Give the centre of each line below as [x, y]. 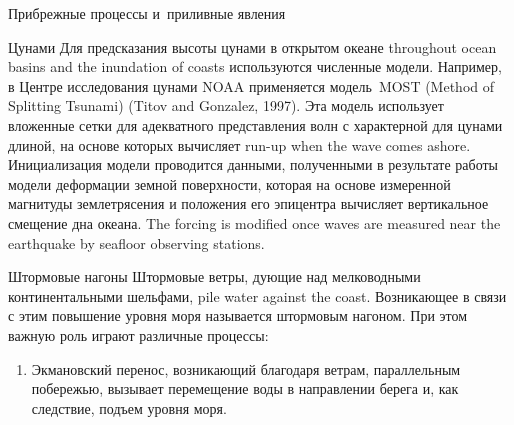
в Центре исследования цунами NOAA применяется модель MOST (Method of [251, 85]
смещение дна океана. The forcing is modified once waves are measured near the [254, 222]
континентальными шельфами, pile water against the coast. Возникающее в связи [257, 295]
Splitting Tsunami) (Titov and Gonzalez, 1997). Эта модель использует [226, 105]
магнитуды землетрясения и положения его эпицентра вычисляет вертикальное [248, 203]
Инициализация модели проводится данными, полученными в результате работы [253, 164]
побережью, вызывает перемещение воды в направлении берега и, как [245, 388]
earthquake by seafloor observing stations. [136, 242]
